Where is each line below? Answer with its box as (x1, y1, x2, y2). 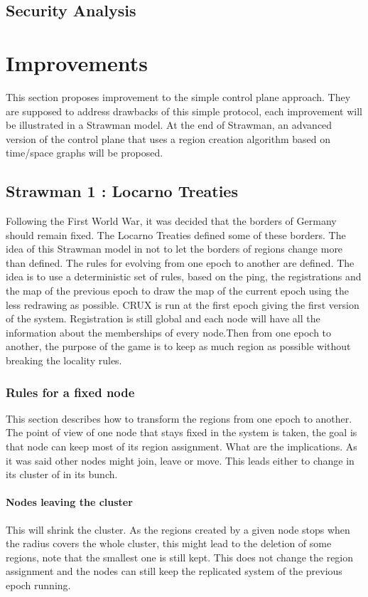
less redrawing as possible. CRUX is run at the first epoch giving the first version (6, 297, 359, 312)
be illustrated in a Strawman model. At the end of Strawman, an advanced (6, 117, 332, 132)
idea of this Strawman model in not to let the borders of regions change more (6, 241, 343, 256)
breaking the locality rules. (6, 353, 122, 368)
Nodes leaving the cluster (6, 495, 133, 509)
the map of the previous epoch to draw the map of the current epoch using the (6, 283, 349, 298)
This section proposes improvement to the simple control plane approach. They (6, 89, 351, 104)
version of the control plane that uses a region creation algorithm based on (6, 131, 331, 146)
